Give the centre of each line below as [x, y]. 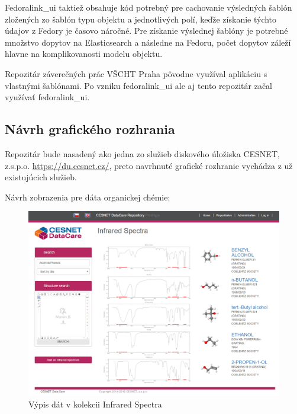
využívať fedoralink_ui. [47, 97]
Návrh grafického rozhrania [90, 129]
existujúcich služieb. [41, 177]
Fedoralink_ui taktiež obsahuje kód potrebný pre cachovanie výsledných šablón [148, 7]
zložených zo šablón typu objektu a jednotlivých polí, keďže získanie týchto [141, 19]
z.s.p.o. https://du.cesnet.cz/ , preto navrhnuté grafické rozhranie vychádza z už [149, 165]
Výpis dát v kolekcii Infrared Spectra [95, 404]
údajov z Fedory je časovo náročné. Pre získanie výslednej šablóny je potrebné [146, 31]
